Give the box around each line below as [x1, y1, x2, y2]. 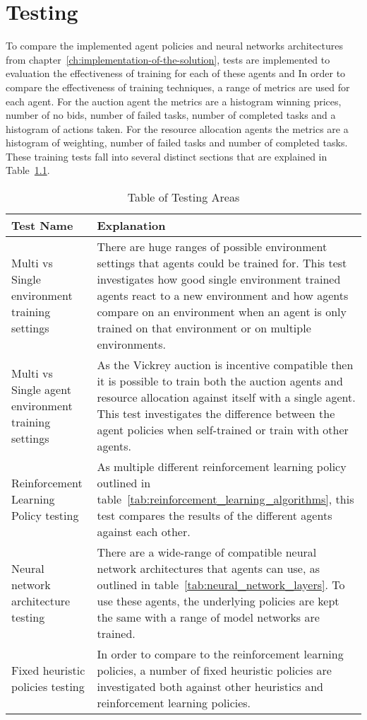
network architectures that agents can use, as [97, 560, 320, 577]
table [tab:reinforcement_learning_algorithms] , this [97, 491, 354, 508]
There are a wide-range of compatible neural [97, 544, 317, 561]
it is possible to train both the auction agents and [97, 373, 343, 390]
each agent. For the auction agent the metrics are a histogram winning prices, [6, 93, 342, 108]
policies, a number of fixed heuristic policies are [97, 662, 332, 679]
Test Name [11, 217, 73, 234]
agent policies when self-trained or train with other [97, 422, 349, 439]
